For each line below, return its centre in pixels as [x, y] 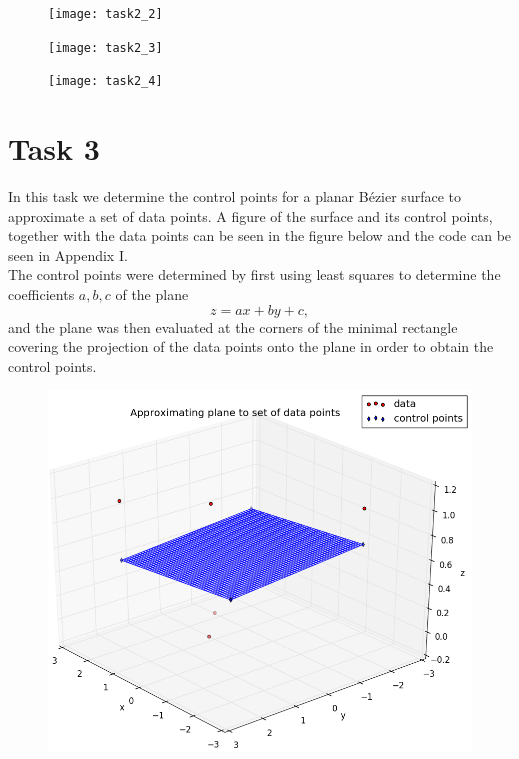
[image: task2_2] [105, 14]
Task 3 [54, 148]
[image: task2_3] [105, 47]
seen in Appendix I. [68, 254]
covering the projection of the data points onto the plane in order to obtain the [251, 346]
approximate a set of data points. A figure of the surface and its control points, [250, 215]
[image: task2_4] [105, 81]
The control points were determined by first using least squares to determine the [254, 274]
